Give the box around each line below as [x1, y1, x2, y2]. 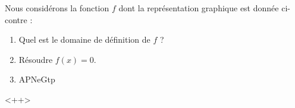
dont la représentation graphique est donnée [118, 2, 279, 14]
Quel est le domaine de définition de [18, 33, 150, 46]
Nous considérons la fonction [5, 2, 109, 14]
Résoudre [18, 53, 53, 65]
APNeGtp [18, 73, 55, 85]
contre [5, 13, 27, 26]
